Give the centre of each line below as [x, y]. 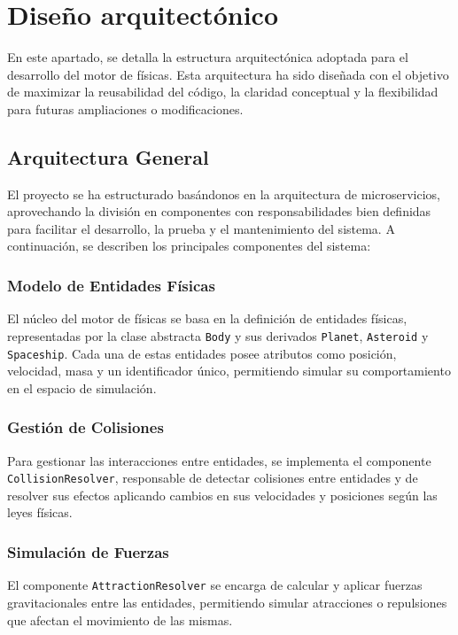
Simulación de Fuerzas [88, 551]
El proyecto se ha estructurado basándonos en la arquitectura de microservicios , [224, 194]
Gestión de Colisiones [85, 427]
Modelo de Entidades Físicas [111, 285]
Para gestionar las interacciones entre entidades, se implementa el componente [219, 460]
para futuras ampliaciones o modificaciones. [125, 108]
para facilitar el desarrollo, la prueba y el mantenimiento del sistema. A [201, 228]
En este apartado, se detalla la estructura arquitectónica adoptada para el [208, 57]
